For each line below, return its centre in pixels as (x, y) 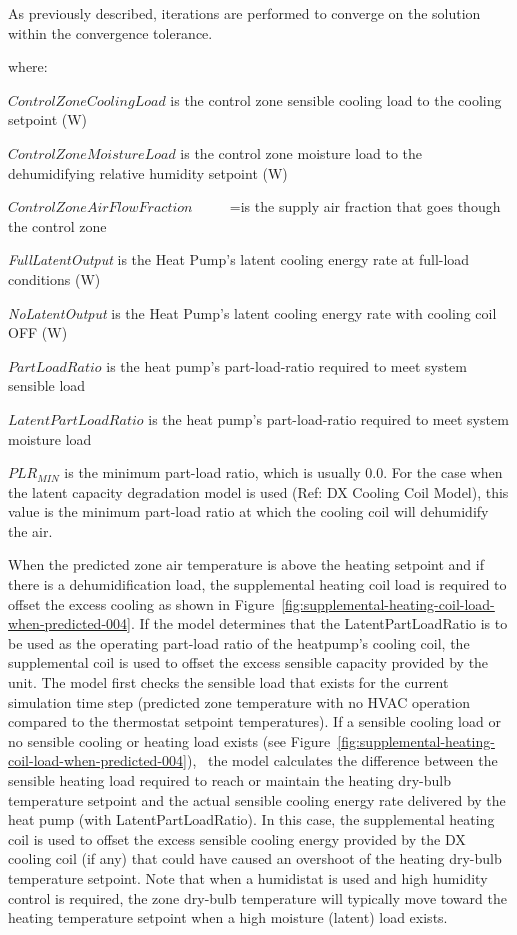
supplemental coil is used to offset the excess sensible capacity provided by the (248, 662)
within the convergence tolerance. (110, 32)
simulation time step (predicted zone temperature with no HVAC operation (239, 701)
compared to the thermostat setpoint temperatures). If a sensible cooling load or (254, 721)
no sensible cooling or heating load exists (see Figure (169, 740)
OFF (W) (38, 332)
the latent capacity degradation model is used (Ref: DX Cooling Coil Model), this (258, 491)
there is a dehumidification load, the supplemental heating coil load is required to (257, 584)
